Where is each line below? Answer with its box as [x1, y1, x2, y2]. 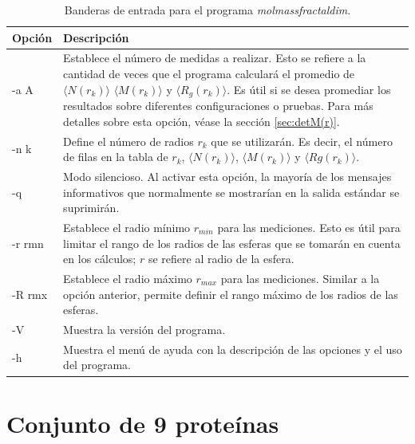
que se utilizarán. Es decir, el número [211, 132, 393, 149]
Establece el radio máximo [63, 270, 192, 287]
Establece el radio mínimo [63, 218, 191, 235]
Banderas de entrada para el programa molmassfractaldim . [64, 2, 351, 18]
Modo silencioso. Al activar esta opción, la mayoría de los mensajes [63, 167, 392, 184]
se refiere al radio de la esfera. [148, 250, 294, 267]
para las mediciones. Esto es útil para [217, 218, 401, 235]
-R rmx [12, 285, 48, 302]
